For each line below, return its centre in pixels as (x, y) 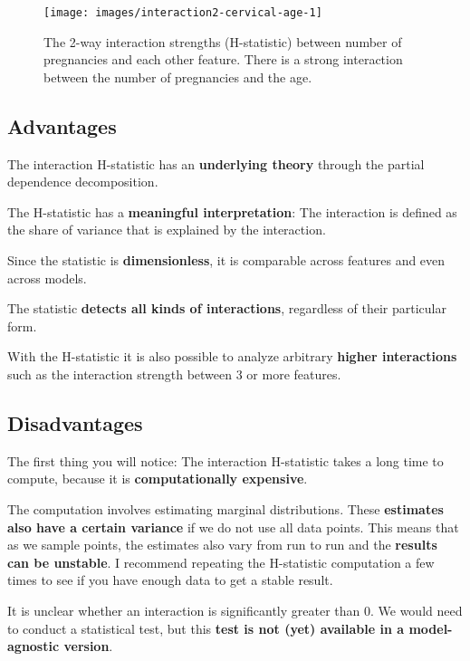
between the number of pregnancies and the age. (178, 77)
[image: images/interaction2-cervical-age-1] (183, 13)
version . (88, 646)
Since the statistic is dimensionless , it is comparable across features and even (226, 260)
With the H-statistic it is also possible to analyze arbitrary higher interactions (232, 356)
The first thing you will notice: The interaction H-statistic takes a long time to (225, 460)
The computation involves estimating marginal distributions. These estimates (225, 508)
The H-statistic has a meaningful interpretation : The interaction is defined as (232, 211)
